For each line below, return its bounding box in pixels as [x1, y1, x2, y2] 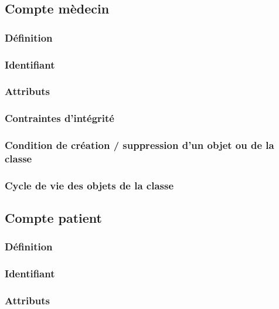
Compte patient [5, 209, 103, 227]
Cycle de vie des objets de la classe [5, 178, 174, 192]
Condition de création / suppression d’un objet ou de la [5, 138, 274, 152]
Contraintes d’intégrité [5, 111, 114, 125]
